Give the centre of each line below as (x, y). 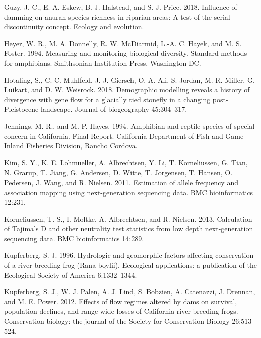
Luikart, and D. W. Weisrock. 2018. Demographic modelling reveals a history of (127, 90)
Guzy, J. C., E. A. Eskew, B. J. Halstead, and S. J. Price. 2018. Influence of (121, 7)
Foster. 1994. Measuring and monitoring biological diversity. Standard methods (126, 53)
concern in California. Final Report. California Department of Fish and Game (124, 136)
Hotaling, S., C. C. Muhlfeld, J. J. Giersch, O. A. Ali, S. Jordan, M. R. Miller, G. (129, 79)
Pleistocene (21, 109)
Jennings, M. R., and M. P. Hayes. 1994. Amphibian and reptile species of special (129, 126)
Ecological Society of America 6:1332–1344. (71, 275)
